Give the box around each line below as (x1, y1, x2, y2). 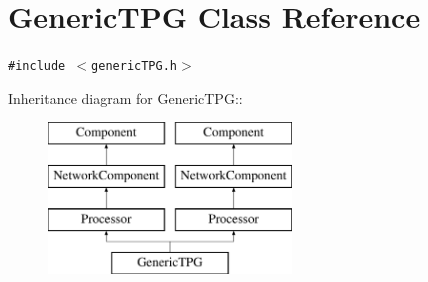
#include (8, 59, 66, 74)
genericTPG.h (91, 59, 177, 74)
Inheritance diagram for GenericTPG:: (8, 87, 243, 108)
